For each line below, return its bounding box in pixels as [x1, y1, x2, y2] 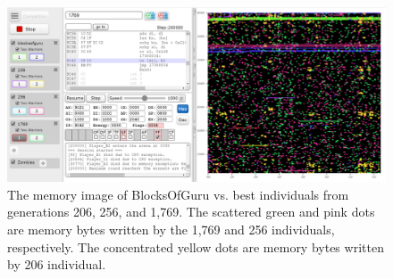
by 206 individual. [7, 255, 106, 274]
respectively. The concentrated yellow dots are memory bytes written [7, 237, 384, 256]
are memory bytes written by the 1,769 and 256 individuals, [7, 220, 335, 239]
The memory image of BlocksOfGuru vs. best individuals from [7, 185, 349, 203]
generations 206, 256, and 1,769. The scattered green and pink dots [7, 202, 375, 221]
